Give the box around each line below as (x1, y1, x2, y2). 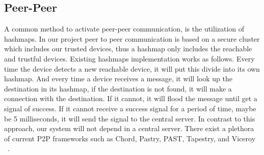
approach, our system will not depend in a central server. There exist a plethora (4, 123, 254, 134)
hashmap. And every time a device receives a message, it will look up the (4, 73, 232, 84)
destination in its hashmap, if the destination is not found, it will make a (4, 83, 232, 94)
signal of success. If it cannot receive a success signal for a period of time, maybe (4, 103, 256, 113)
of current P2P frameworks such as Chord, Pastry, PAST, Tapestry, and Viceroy (4, 133, 256, 143)
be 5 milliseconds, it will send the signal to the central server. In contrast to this (4, 113, 255, 123)
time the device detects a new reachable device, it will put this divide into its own (4, 63, 260, 74)
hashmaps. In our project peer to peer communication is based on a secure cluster (4, 33, 260, 44)
